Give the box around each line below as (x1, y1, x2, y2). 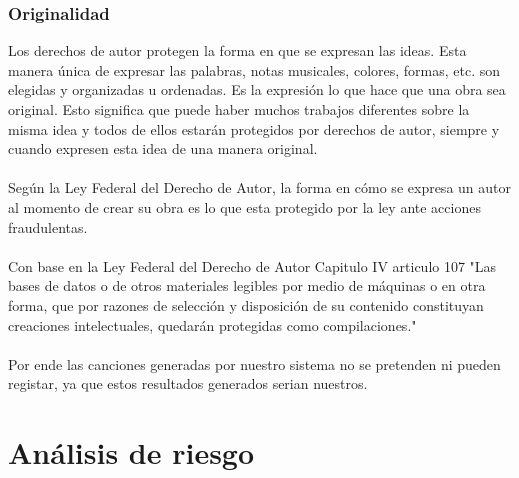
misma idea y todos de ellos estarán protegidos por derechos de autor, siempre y (8, 118, 500, 139)
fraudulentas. (8, 216, 88, 237)
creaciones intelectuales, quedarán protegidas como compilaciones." (8, 314, 417, 335)
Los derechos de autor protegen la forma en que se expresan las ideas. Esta (8, 40, 467, 61)
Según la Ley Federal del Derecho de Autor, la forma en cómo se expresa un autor (8, 177, 511, 198)
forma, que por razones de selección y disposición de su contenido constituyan (8, 294, 484, 315)
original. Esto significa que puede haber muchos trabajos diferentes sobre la (8, 99, 470, 119)
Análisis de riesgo (8, 432, 255, 473)
